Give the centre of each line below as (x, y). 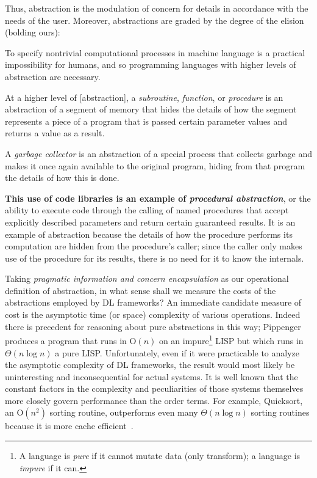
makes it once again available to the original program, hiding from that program (155, 165)
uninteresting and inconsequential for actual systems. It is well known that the (151, 376)
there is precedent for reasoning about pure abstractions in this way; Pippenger (153, 326)
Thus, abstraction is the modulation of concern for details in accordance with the (157, 8)
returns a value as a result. (55, 133)
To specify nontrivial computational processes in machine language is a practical (155, 52)
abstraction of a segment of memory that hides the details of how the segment (151, 109)
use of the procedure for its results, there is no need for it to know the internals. (155, 258)
